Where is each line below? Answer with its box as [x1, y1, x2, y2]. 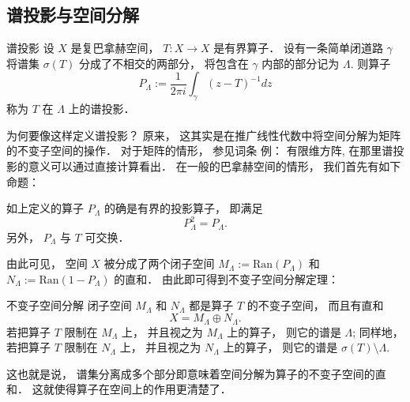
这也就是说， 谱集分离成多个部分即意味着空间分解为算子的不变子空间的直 [6, 365, 386, 381]
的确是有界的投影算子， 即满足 [103, 200, 263, 216]
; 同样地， [352, 323, 404, 340]
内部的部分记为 [261, 54, 340, 71]
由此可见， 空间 [6, 255, 88, 272]
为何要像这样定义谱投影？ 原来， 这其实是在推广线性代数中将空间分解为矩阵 [6, 126, 401, 143]
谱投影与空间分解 [6, 2, 139, 27]
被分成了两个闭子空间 [103, 255, 215, 272]
